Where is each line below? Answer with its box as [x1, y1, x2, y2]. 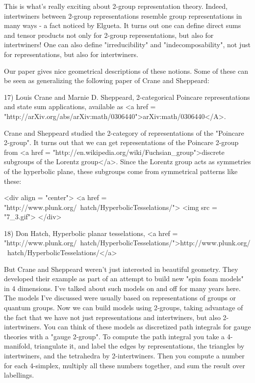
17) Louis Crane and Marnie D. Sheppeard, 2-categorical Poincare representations [4, 91, 250, 102]
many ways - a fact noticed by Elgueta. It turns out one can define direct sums [4, 20, 241, 30]
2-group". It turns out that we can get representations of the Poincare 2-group [4, 137, 239, 147]
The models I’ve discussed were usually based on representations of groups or [4, 293, 236, 303]
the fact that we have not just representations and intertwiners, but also [4, 312, 221, 322]
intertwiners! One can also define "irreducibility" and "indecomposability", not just [4, 39, 251, 50]
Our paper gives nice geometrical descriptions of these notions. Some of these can [4, 65, 248, 76]
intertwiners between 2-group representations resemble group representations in [4, 10, 242, 21]
